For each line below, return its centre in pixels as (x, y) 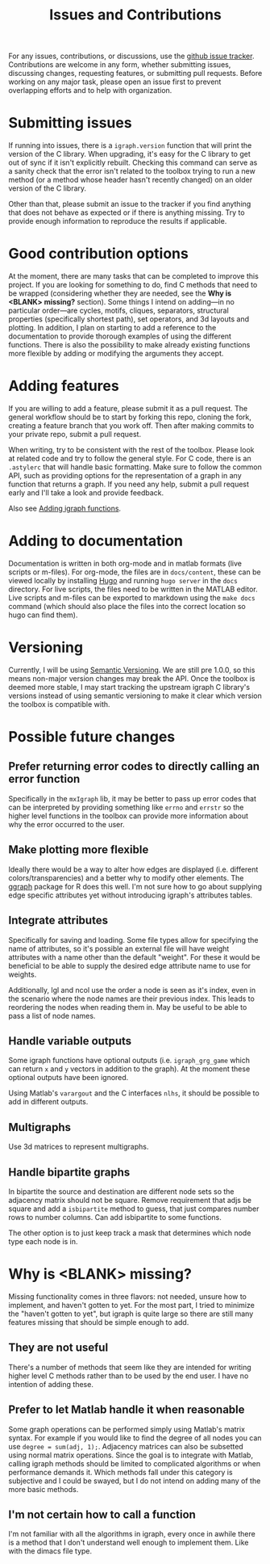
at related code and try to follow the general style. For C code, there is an (130, 458)
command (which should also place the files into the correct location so (127, 606)
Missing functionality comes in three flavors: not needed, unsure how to (128, 1296)
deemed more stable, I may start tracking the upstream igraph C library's (129, 687)
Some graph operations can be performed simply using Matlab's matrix (127, 1429)
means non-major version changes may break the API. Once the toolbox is (132, 678)
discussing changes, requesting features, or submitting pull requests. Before (135, 74)
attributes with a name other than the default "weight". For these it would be (134, 957)
